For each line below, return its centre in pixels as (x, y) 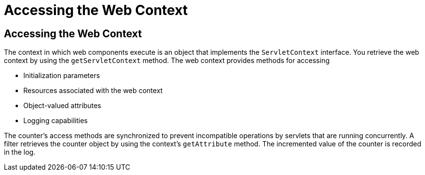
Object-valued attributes (62, 106)
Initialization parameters (62, 76)
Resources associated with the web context (93, 91)
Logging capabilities (56, 121)
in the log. (20, 152)
